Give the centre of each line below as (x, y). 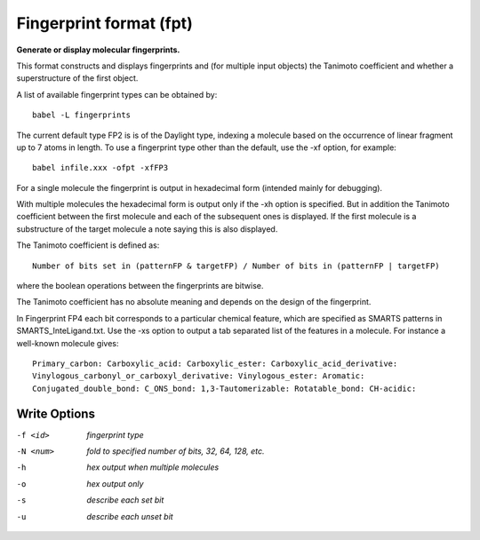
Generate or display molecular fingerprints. (98, 50)
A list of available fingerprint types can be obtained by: (117, 94)
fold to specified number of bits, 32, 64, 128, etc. (176, 451)
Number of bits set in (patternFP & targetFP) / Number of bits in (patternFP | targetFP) (236, 266)
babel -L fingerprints (82, 115)
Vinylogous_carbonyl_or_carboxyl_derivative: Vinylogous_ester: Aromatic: (199, 376)
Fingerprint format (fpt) (104, 23)
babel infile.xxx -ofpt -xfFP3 (100, 168)
